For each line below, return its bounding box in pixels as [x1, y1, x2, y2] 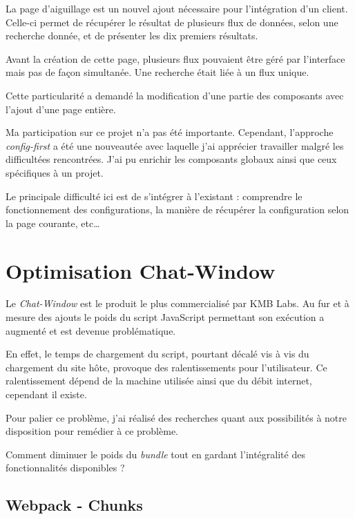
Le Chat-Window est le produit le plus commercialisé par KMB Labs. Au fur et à [6, 296, 349, 311]
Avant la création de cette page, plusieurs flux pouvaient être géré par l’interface [6, 51, 345, 66]
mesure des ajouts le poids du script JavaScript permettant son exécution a [6, 310, 325, 324]
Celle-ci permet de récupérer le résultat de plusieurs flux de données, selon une [6, 14, 338, 29]
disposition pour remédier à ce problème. [6, 424, 178, 438]
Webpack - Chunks [6, 494, 143, 516]
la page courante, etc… [6, 215, 100, 230]
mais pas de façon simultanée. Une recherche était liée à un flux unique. [6, 65, 309, 79]
